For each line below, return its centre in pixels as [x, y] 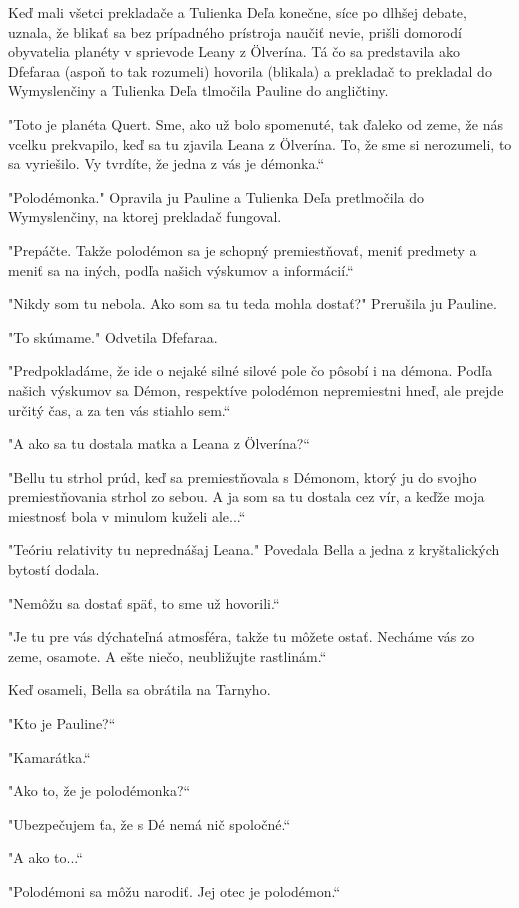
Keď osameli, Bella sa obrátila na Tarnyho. [139, 689]
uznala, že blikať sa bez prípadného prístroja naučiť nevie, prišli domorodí [235, 31]
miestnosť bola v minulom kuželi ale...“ [127, 515]
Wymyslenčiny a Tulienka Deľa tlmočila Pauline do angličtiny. [198, 90]
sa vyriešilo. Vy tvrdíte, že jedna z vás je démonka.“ [166, 163]
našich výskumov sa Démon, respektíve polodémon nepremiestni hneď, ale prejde [256, 389]
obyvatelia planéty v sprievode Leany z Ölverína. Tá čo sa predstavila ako [234, 51]
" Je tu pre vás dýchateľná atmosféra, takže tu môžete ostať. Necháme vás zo [241, 636]
